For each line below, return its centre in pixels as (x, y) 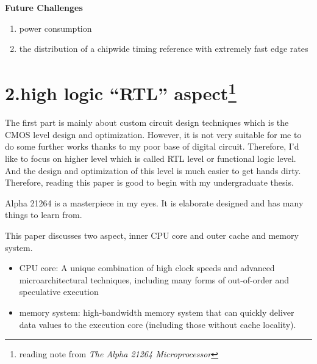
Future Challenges (44, 7)
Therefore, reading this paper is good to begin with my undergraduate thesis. (149, 182)
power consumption (55, 28)
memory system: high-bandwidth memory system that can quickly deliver (157, 312)
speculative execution (59, 292)
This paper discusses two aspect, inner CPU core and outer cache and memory (152, 235)
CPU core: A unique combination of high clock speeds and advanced (147, 268)
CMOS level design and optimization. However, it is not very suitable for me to (153, 134)
